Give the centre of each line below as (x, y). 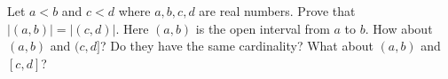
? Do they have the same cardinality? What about (236, 46)
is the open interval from (263, 28)
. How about (399, 28)
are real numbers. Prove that (277, 11)
